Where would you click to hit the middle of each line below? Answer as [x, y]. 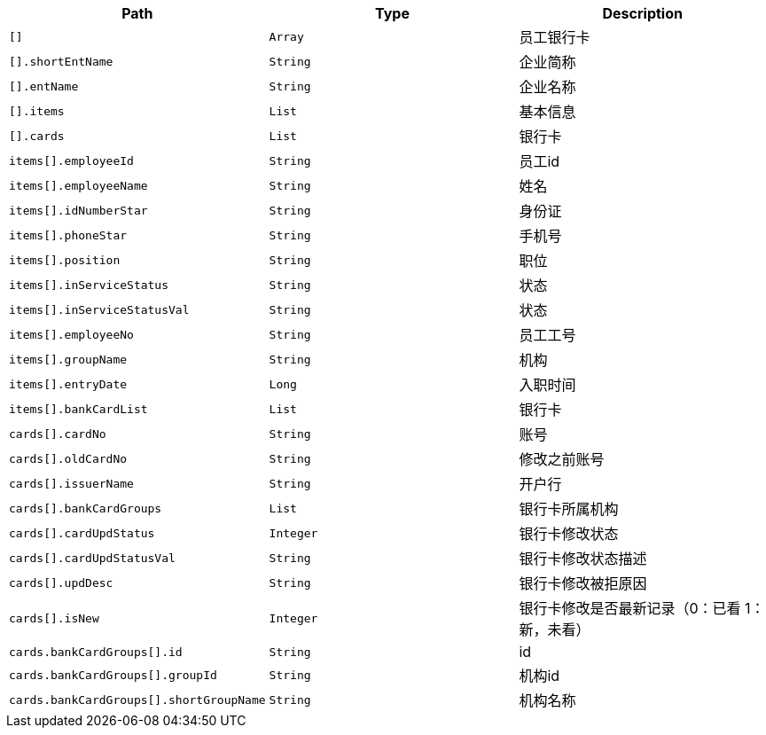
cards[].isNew [54, 618]
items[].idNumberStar [78, 210]
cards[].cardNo [58, 434]
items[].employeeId [71, 160]
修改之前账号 [562, 459]
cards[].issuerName [71, 483]
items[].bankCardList [78, 409]
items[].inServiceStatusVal [99, 309]
